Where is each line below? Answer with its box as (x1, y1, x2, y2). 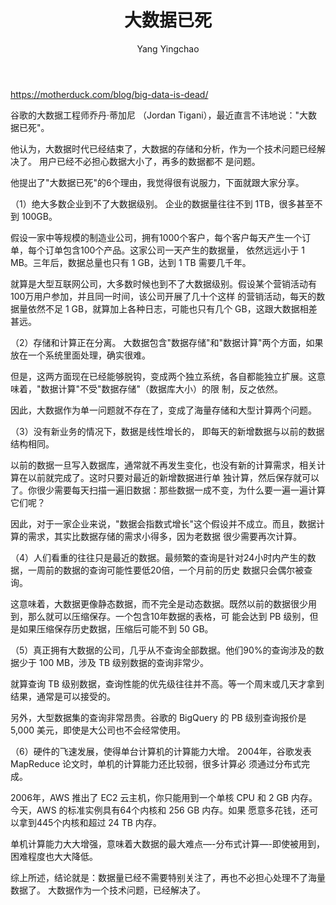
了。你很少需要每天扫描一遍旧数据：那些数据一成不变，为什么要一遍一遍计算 (10, 484, 326, 496)
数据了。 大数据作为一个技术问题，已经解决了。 (10, 884, 206, 896)
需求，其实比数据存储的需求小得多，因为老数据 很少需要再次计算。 (27, 530, 302, 542)
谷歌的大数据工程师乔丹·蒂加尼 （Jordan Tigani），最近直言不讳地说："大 (10, 109, 309, 121)
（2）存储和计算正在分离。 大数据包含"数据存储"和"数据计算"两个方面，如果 (10, 336, 324, 348)
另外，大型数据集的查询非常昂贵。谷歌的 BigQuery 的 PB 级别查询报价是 (10, 711, 307, 723)
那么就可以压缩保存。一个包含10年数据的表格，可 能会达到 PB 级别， (27, 610, 310, 622)
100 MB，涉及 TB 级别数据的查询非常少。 (38, 656, 210, 668)
